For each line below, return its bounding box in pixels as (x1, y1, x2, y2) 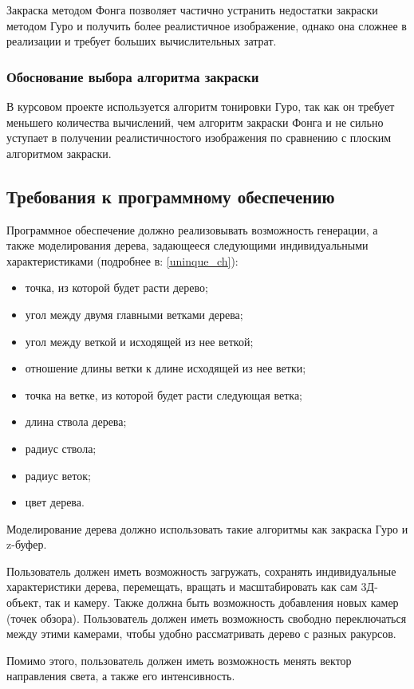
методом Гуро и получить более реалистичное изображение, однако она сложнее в (6, 17, 407, 33)
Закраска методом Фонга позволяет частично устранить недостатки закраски (6, 2, 378, 18)
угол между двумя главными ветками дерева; (25, 305, 243, 322)
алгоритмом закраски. (6, 144, 112, 161)
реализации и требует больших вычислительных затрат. (6, 33, 277, 49)
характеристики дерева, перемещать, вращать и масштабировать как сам (6, 578, 357, 595)
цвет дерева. (25, 494, 85, 510)
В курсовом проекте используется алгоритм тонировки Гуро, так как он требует (6, 98, 395, 114)
